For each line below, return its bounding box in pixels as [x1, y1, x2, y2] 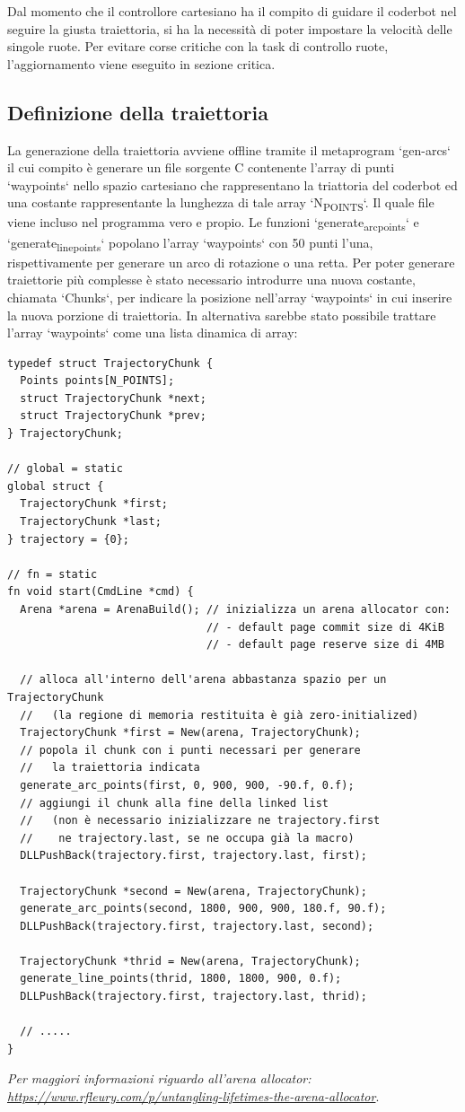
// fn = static [7, 567, 98, 581]
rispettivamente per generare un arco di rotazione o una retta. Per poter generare [7, 252, 455, 271]
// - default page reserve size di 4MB [206, 638, 444, 652]
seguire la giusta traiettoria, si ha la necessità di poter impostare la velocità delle [7, 19, 452, 38]
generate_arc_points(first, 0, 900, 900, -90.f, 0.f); [20, 778, 355, 792]
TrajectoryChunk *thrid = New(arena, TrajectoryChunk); [20, 954, 361, 968]
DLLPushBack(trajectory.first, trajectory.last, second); [20, 919, 374, 933]
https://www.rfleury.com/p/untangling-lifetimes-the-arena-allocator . [7, 1087, 380, 1106]
